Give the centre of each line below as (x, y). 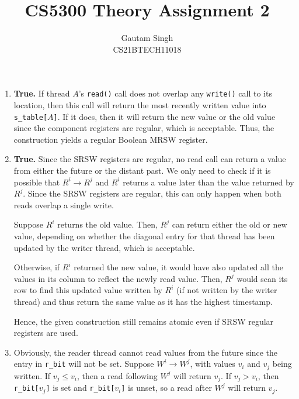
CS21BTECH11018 (147, 49)
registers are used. (46, 333)
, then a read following (117, 375)
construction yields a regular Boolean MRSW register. (111, 139)
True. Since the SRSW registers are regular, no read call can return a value (150, 159)
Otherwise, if (37, 267)
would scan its (262, 278)
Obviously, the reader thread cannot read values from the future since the (146, 352)
